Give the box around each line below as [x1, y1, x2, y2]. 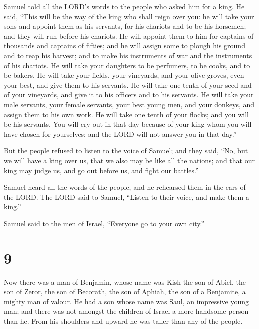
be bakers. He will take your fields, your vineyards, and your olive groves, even [4, 70, 244, 80]
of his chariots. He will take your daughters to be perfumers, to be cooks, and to [4, 60, 250, 70]
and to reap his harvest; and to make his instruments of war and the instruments [4, 50, 252, 60]
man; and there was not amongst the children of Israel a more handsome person [4, 306, 249, 316]
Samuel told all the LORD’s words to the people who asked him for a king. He [4, 1, 245, 11]
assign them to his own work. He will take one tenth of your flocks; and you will [4, 109, 249, 119]
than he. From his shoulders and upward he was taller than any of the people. [4, 315, 243, 326]
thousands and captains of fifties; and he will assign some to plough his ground [4, 40, 245, 51]
